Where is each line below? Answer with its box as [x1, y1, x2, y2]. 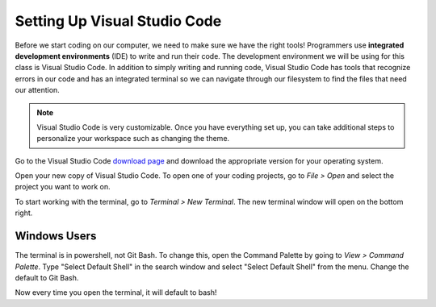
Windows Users [15, 230, 97, 243]
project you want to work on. [15, 182, 111, 192]
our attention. [15, 85, 60, 95]
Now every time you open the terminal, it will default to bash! [15, 288, 217, 297]
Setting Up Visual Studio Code [15, 12, 222, 30]
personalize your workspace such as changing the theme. [36, 134, 230, 143]
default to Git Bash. [15, 272, 79, 282]
